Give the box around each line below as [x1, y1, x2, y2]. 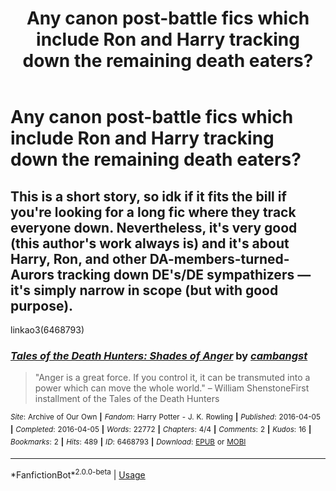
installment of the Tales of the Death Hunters [34, 393, 220, 405]
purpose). [10, 297, 74, 314]
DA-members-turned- [149, 250, 290, 267]
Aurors [10, 266, 55, 283]
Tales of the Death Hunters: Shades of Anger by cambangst [10, 348, 308, 362]
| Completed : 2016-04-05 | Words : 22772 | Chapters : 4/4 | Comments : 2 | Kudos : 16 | [10, 424, 312, 434]
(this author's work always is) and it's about [10, 235, 290, 252]
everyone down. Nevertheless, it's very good [10, 219, 298, 236]
